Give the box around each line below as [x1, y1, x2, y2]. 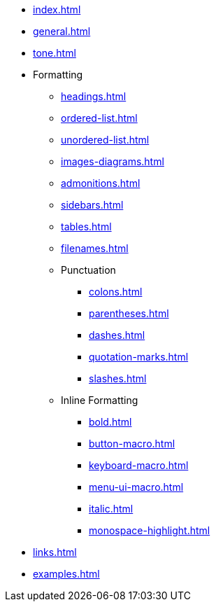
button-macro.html [89, 438, 175, 449]
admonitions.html [61, 177, 141, 189]
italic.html [89, 503, 134, 515]
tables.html [61, 221, 112, 232]
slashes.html [89, 372, 147, 384]
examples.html [33, 568, 100, 580]
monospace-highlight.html [89, 524, 210, 536]
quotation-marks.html [89, 351, 189, 363]
